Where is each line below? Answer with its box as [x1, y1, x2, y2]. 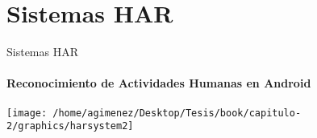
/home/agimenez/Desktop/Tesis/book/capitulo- [52, 107, 302, 119]
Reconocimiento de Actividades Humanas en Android [6, 75, 311, 91]
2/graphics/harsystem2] [6, 120, 134, 132]
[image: [6, 107, 48, 119]
